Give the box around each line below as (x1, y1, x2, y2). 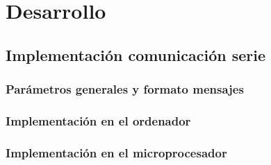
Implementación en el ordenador (6, 112, 191, 129)
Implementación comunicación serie (6, 44, 266, 65)
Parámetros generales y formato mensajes (6, 80, 244, 98)
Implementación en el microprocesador (6, 144, 227, 161)
